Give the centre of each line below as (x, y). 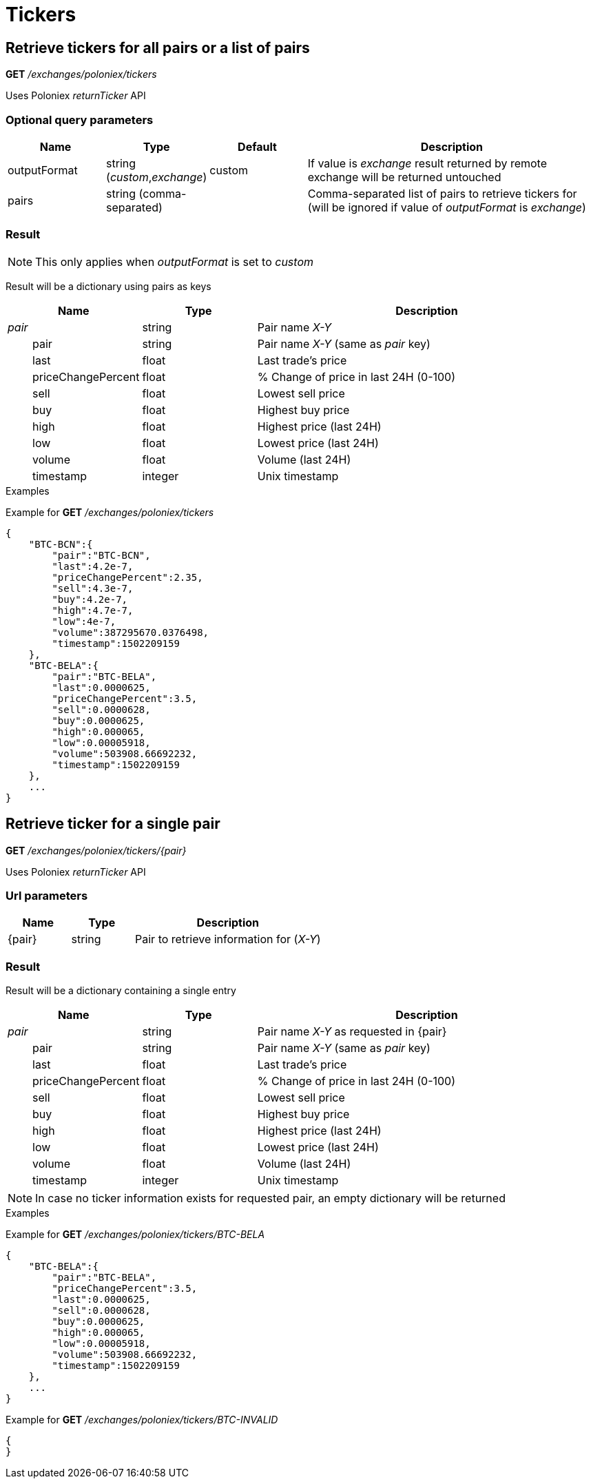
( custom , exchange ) (157, 177)
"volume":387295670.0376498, (131, 632)
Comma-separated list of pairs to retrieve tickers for (442, 193)
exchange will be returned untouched (404, 177)
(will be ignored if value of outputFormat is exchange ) (447, 207)
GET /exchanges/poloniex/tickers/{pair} (96, 850)
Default (257, 146)
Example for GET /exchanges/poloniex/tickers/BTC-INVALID (142, 1420)
